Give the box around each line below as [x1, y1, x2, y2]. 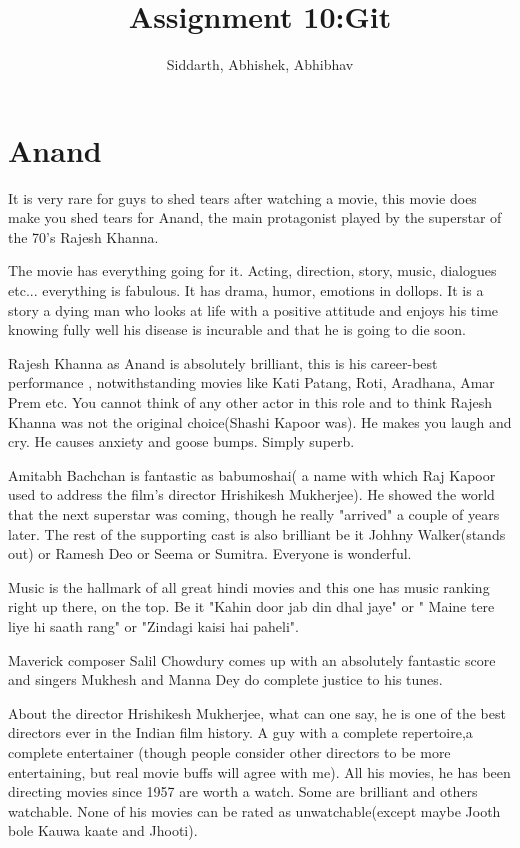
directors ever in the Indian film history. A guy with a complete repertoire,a [8, 722, 473, 743]
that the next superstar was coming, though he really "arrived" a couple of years [8, 503, 500, 524]
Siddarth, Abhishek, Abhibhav [166, 54, 354, 75]
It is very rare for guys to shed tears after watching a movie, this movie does [8, 187, 477, 208]
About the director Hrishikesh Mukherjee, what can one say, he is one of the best [8, 702, 506, 723]
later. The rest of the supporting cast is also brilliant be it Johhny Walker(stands [8, 523, 506, 544]
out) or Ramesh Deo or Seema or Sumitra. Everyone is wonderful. [8, 543, 412, 564]
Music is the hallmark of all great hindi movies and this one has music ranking [8, 576, 490, 597]
